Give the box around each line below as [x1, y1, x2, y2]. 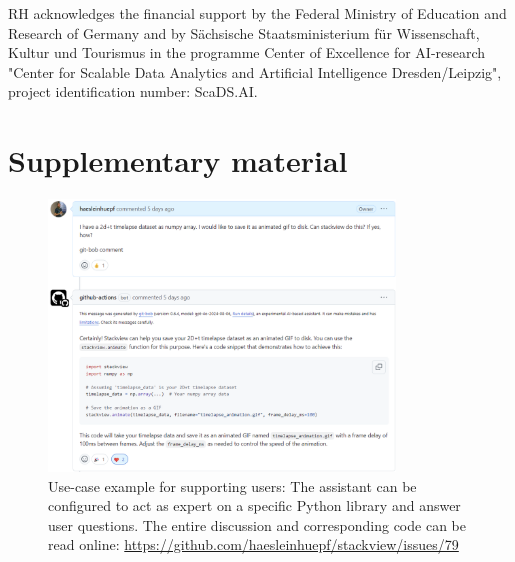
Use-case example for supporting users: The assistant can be [48, 475, 417, 496]
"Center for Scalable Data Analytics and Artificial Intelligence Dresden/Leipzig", [8, 61, 502, 82]
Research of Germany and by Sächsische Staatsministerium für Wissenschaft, [8, 22, 480, 43]
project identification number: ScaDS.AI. [8, 81, 258, 102]
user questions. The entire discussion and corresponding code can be [48, 514, 466, 535]
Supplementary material [8, 140, 348, 181]
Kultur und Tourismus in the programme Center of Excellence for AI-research [8, 42, 486, 63]
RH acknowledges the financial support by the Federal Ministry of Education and [8, 3, 507, 23]
